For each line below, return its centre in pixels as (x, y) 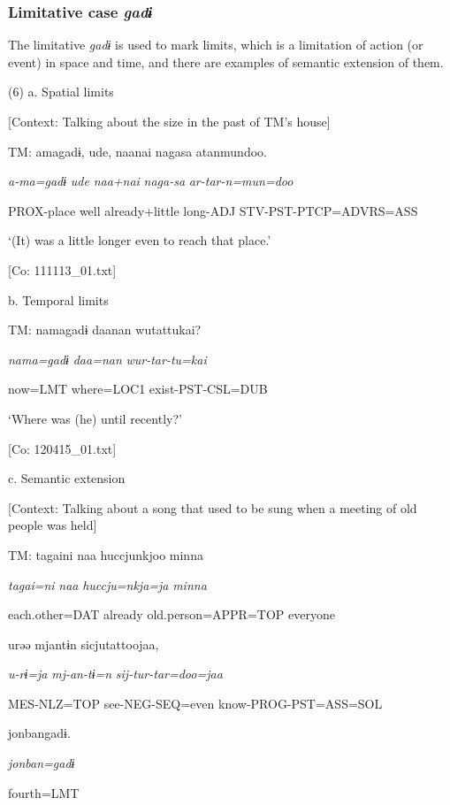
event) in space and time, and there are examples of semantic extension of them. (226, 61)
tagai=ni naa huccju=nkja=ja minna (107, 584)
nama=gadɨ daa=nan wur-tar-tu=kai (107, 359)
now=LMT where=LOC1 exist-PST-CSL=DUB (138, 389)
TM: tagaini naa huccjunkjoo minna (106, 554)
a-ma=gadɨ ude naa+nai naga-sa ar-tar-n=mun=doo (151, 181)
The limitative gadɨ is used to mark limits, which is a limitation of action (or (216, 45)
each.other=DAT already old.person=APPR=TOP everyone (172, 614)
